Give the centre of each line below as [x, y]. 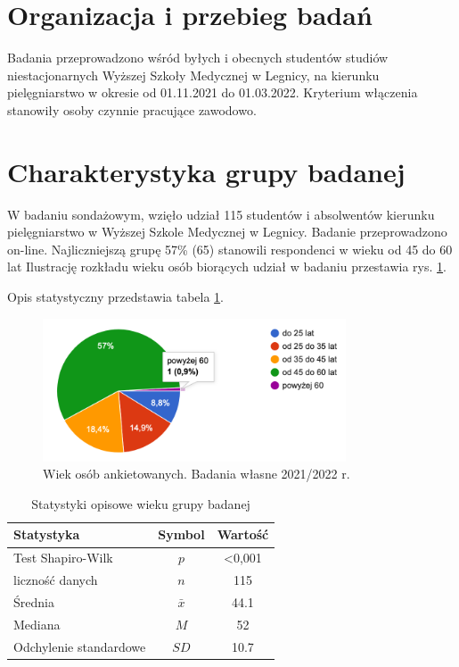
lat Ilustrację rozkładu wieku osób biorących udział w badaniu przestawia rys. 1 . [227, 267]
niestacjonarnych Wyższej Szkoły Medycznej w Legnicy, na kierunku [193, 75]
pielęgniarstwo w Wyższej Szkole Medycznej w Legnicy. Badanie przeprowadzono [227, 232]
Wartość [243, 534]
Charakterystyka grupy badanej [206, 171]
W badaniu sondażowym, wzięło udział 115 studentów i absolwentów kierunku [221, 214]
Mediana [37, 624]
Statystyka [47, 534]
